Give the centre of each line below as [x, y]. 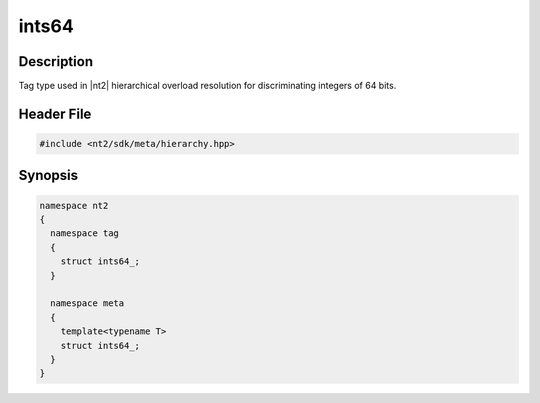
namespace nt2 [74, 205]
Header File [55, 113]
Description [56, 61]
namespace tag [85, 233]
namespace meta [87, 303]
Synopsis [48, 175]
